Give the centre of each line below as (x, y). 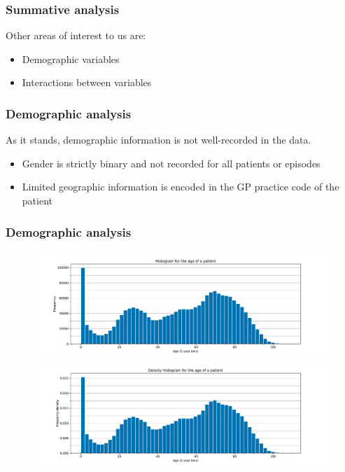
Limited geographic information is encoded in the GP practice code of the (181, 187)
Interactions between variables (87, 82)
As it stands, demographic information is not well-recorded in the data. (159, 140)
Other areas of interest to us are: (76, 35)
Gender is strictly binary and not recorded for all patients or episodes (171, 163)
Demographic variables (71, 58)
